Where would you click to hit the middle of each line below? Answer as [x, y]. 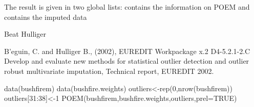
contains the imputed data [46, 17]
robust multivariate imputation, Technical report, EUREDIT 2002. [109, 71]
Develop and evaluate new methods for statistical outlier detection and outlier [127, 61]
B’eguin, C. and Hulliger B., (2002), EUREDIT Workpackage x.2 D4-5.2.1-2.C [127, 51]
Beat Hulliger [25, 34]
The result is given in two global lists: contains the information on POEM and [127, 7]
